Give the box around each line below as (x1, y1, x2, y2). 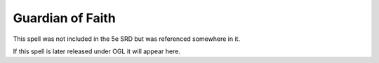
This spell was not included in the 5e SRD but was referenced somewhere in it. (13, 35, 241, 43)
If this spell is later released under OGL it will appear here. (13, 47, 180, 55)
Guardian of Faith (13, 10, 116, 26)
